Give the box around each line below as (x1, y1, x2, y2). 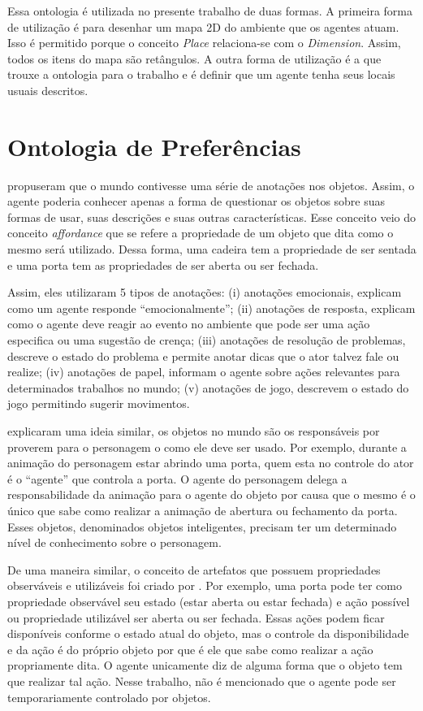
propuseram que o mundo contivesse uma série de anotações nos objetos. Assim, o (7, 176, 415, 193)
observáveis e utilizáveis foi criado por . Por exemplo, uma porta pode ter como (7, 577, 402, 594)
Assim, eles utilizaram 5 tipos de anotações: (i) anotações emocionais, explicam (7, 284, 402, 301)
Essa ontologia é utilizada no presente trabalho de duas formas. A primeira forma (7, 2, 412, 19)
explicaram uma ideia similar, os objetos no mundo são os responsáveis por (7, 423, 380, 439)
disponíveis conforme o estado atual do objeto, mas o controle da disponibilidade (7, 625, 409, 642)
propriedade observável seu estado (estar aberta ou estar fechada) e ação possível (7, 592, 410, 609)
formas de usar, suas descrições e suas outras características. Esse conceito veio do (7, 208, 416, 225)
